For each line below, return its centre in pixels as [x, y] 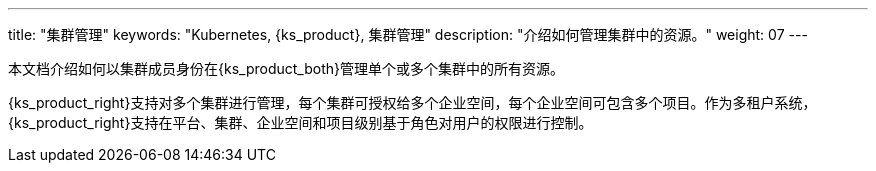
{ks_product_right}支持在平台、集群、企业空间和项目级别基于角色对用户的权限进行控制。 [300, 122]
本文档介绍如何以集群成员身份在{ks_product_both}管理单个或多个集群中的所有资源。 [286, 68]
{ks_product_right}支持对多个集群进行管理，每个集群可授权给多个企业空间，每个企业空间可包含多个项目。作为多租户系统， [412, 102]
